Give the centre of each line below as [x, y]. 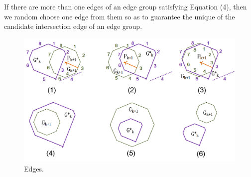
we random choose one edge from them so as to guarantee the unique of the [120, 16]
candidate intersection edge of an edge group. [73, 26]
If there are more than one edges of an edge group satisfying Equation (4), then [125, 6]
